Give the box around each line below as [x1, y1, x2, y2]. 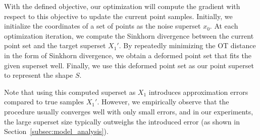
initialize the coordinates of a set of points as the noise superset [4, 21, 201, 31]
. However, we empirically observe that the [97, 96, 229, 107]
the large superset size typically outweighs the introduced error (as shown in [4, 116, 240, 126]
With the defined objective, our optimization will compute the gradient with [4, 1, 240, 11]
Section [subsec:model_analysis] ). [4, 126, 109, 136]
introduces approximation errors [148, 86, 248, 97]
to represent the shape [4, 70, 73, 80]
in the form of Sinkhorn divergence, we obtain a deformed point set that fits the [4, 50, 251, 60]
